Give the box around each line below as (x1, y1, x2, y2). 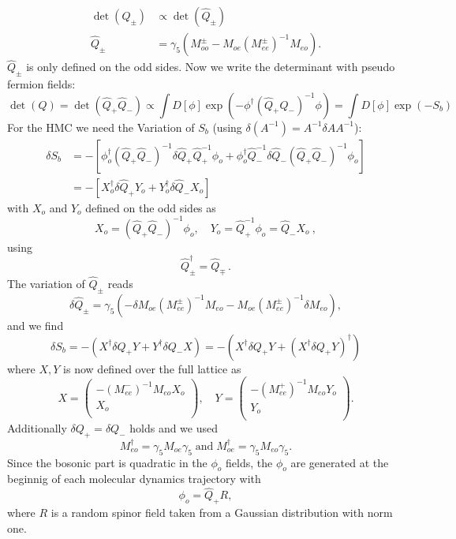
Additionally (7, 420, 67, 436)
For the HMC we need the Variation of (7, 118, 195, 135)
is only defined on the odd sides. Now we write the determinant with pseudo (26, 58, 395, 75)
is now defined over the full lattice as (63, 360, 241, 376)
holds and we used (129, 420, 219, 436)
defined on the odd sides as (85, 199, 216, 215)
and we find (7, 316, 64, 333)
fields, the (226, 454, 273, 470)
